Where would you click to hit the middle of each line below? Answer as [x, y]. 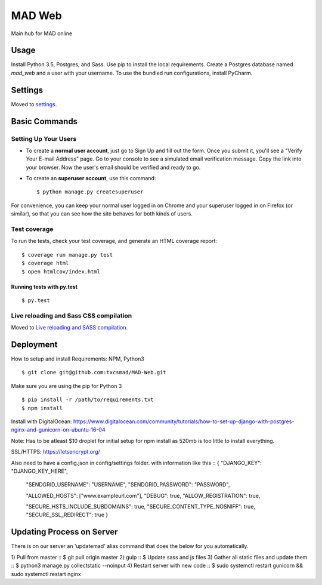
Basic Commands [44, 121]
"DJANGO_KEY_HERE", [39, 471]
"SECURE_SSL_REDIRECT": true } [67, 515]
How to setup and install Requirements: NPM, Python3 [78, 359]
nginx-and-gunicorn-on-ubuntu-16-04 [58, 430]
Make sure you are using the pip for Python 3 [66, 386]
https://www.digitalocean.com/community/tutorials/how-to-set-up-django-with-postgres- [184, 421]
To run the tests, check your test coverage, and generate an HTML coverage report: [114, 241]
